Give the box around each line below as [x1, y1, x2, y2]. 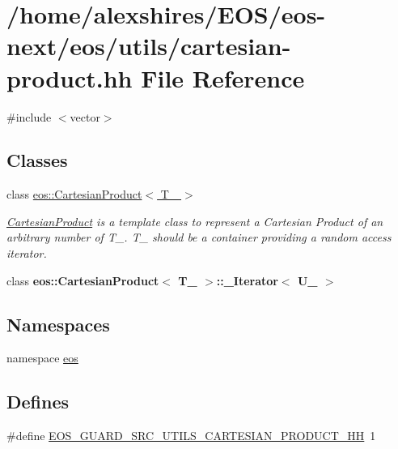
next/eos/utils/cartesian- [6, 29, 291, 62]
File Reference [141, 61, 305, 94]
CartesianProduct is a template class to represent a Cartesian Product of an [6, 212, 383, 229]
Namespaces [6, 311, 110, 336]
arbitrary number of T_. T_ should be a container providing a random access [6, 229, 392, 246]
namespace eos [6, 349, 78, 366]
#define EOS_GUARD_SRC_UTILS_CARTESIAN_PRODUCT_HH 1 [6, 427, 376, 444]
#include [6, 108, 52, 125]
